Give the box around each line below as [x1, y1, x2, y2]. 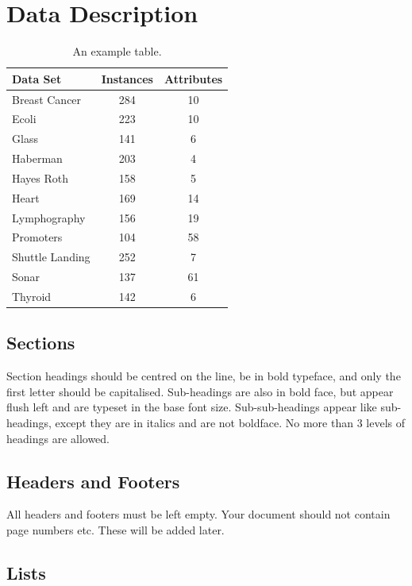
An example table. [72, 43, 162, 60]
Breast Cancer [12, 91, 82, 107]
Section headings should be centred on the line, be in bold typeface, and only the [6, 368, 401, 384]
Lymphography [12, 209, 86, 226]
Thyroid [12, 288, 52, 304]
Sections [6, 330, 75, 355]
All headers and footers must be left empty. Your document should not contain [6, 506, 391, 522]
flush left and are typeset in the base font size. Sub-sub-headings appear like [6, 399, 377, 415]
